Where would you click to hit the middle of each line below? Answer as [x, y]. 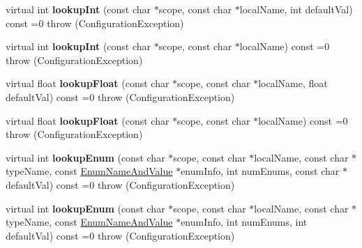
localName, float [293, 83]
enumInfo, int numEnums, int [244, 222]
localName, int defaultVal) [296, 9]
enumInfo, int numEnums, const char [260, 171]
